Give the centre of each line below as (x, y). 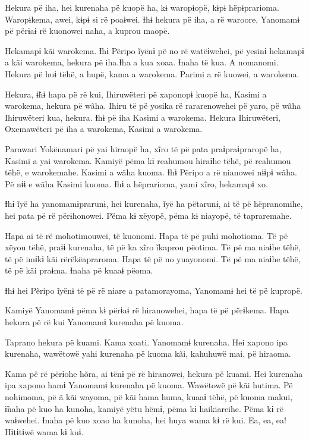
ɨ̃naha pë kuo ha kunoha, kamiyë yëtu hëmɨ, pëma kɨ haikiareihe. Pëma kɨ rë (144, 408)
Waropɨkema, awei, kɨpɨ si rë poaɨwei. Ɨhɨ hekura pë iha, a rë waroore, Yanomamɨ (152, 19)
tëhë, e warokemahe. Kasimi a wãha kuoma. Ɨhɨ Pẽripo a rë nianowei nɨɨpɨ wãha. (151, 172)
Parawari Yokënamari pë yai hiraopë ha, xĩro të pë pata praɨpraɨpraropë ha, (143, 148)
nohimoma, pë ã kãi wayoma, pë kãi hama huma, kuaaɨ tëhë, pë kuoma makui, (149, 397)
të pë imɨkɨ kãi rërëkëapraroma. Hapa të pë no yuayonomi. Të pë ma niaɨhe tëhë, (153, 258)
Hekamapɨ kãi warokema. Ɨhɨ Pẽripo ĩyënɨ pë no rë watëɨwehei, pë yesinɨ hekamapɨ (154, 50)
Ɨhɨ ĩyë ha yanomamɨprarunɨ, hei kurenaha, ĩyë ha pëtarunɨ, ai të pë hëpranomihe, (154, 204)
